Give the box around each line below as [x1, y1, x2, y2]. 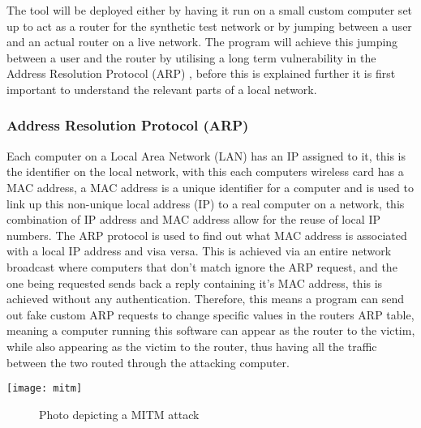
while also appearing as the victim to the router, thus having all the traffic [6, 337, 377, 354]
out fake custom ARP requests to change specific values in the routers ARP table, [6, 306, 415, 323]
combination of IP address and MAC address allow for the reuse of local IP [6, 211, 380, 228]
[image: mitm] [6, 383, 83, 395]
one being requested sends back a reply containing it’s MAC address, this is [6, 274, 383, 291]
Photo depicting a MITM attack [39, 405, 200, 422]
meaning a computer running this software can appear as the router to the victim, [6, 322, 415, 339]
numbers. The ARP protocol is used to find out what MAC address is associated [6, 226, 407, 243]
